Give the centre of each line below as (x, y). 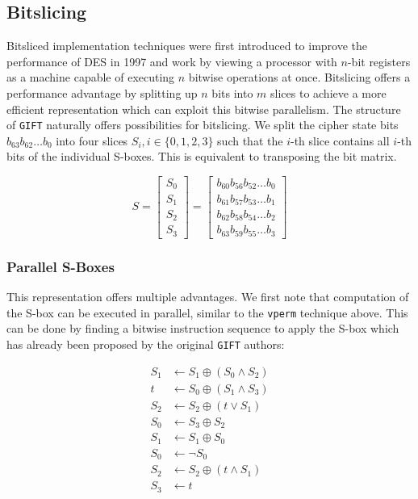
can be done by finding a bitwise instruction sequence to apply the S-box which (203, 328)
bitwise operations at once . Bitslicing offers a (299, 77)
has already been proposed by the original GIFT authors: (146, 344)
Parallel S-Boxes (61, 266)
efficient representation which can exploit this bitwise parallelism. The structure (204, 109)
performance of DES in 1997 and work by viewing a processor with (172, 61)
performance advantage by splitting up (102, 92)
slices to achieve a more (328, 92)
